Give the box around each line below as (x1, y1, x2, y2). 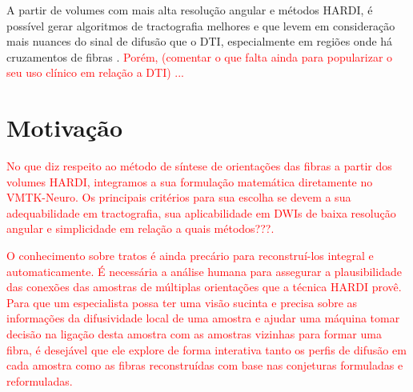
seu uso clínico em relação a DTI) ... (6, 64, 185, 81)
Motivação (6, 111, 123, 144)
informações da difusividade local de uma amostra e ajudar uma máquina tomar (6, 310, 400, 326)
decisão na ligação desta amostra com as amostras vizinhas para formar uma (6, 326, 382, 342)
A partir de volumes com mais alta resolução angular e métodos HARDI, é (6, 2, 373, 18)
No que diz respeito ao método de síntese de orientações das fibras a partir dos (6, 158, 392, 174)
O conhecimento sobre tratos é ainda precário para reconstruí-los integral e (6, 247, 374, 264)
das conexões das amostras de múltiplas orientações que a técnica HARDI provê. (6, 278, 402, 295)
